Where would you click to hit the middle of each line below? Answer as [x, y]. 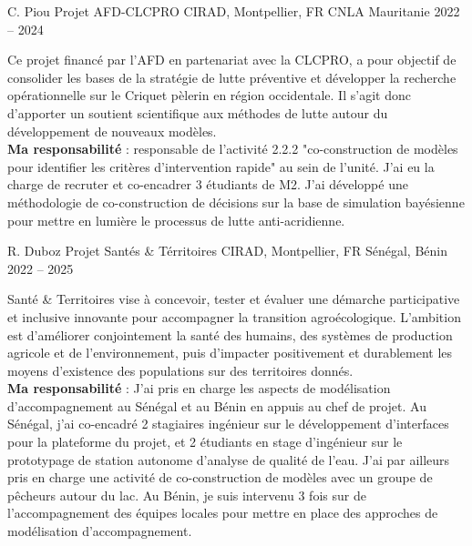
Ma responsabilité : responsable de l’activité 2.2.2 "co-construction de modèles [233, 149]
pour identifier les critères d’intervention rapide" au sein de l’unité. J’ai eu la [221, 166]
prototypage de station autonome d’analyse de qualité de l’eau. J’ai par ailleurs [229, 459]
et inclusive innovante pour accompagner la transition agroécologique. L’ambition [234, 316]
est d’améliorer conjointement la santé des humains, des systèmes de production [230, 334]
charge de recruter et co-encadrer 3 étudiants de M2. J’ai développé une [208, 184]
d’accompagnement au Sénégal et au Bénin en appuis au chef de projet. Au [217, 405]
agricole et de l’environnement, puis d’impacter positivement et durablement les [230, 353]
